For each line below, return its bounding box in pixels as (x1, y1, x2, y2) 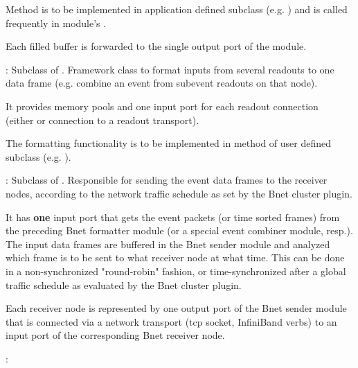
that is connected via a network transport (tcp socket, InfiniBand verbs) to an (6, 314, 337, 328)
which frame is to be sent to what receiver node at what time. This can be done (6, 250, 345, 265)
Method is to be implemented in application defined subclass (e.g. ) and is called (6, 2, 348, 16)
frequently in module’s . (6, 15, 107, 30)
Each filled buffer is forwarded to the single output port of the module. (6, 39, 307, 53)
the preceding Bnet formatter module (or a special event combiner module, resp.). (6, 223, 353, 238)
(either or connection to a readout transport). (6, 112, 199, 127)
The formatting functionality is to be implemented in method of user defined (6, 136, 332, 150)
